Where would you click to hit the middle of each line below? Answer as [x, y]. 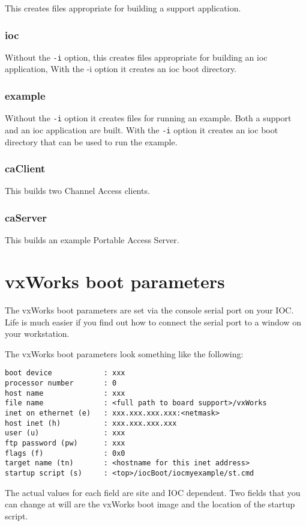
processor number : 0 [61, 383]
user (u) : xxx [65, 433]
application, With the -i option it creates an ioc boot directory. [121, 69]
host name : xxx [65, 393]
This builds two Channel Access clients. [77, 191]
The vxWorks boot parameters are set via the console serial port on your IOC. [149, 310]
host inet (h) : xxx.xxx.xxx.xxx [91, 423]
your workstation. [37, 334]
